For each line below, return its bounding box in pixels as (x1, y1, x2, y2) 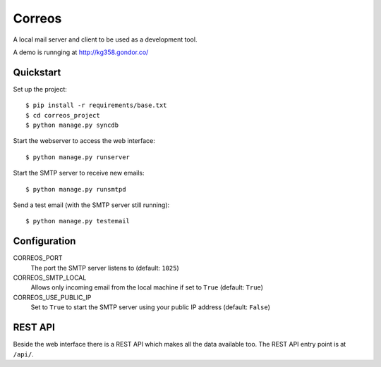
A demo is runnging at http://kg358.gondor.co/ (13, 48, 149, 56)
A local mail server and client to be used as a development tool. (13, 35, 198, 44)
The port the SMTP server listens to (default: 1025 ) (30, 263, 179, 272)
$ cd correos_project (25, 111, 100, 119)
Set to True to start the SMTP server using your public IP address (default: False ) (30, 303, 271, 311)
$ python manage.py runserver (25, 153, 131, 161)
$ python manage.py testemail (25, 217, 131, 225)
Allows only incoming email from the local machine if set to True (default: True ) (30, 283, 264, 292)
